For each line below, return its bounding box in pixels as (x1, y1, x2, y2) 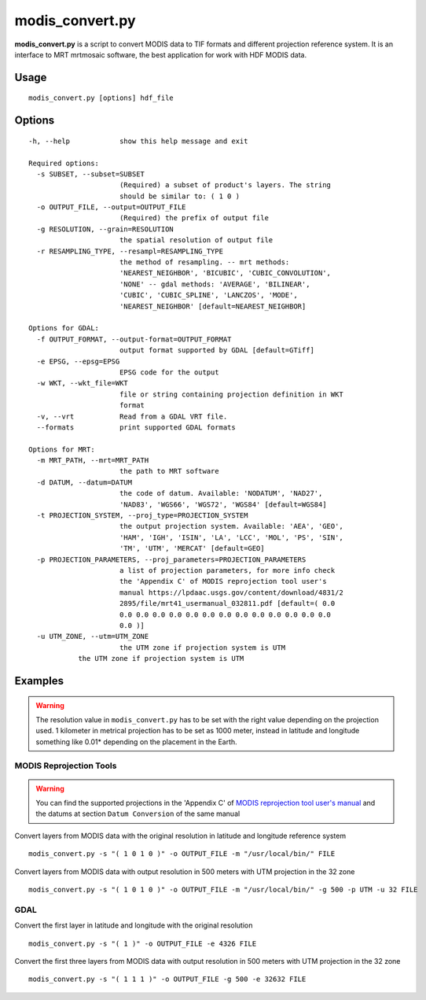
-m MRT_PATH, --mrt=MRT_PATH (36, 456, 149, 465)
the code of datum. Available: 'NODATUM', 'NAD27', (119, 489, 323, 498)
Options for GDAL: (28, 323, 100, 333)
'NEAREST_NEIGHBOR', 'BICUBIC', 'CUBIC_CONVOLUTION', (119, 268, 332, 278)
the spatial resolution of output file (119, 236, 274, 245)
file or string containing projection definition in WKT (119, 389, 343, 399)
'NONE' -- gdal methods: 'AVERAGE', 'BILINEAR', (119, 279, 310, 289)
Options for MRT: (28, 445, 95, 454)
